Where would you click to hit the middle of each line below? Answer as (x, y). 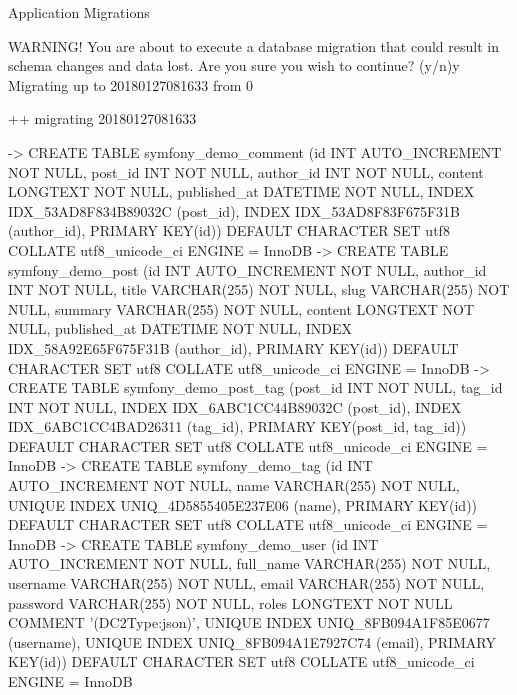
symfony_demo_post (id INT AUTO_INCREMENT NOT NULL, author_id (247, 269)
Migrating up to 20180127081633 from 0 (131, 84)
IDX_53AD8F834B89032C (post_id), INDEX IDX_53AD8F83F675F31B (234, 210)
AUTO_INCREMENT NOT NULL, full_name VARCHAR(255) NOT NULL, (249, 563)
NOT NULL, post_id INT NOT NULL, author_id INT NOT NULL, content (246, 171)
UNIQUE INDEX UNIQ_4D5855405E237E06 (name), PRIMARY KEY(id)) (243, 504)
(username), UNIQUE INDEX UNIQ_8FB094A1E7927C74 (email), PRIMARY (252, 641)
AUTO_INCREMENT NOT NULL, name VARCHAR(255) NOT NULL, (234, 485)
